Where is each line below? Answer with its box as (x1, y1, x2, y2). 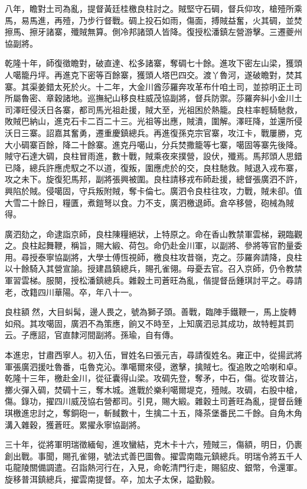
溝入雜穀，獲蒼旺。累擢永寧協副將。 (5, 418, 145, 430)
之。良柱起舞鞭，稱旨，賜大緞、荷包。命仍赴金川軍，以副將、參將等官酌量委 (5, 239, 302, 252)
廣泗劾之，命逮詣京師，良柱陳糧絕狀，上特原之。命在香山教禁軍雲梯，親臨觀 (5, 227, 302, 240)
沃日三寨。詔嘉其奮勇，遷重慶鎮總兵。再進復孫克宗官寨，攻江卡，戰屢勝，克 (5, 126, 302, 139)
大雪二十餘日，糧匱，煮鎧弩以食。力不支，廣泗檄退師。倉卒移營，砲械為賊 (5, 196, 294, 208)
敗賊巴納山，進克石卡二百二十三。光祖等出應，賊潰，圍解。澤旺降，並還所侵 (5, 115, 302, 127)
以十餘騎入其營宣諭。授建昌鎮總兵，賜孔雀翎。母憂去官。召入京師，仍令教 (5, 262, 294, 275)
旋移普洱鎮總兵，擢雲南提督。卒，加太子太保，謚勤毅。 (5, 472, 220, 485)
